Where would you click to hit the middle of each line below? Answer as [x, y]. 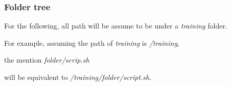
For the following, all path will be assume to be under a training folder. [116, 26]
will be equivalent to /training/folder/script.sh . [78, 77]
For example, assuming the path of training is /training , [92, 42]
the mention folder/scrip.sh [47, 60]
